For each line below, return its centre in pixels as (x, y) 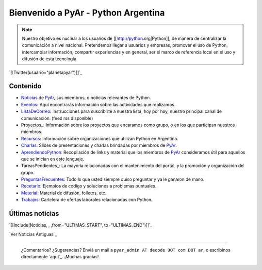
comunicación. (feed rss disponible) (57, 118)
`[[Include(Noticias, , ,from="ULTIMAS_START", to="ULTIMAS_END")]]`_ (81, 225)
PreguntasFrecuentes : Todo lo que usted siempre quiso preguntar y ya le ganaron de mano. (113, 179)
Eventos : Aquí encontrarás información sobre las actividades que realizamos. (98, 104)
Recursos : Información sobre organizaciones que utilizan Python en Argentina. (100, 138)
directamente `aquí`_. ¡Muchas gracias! (60, 257)
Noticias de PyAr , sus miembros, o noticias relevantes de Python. (86, 98)
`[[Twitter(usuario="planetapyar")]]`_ (46, 72)
